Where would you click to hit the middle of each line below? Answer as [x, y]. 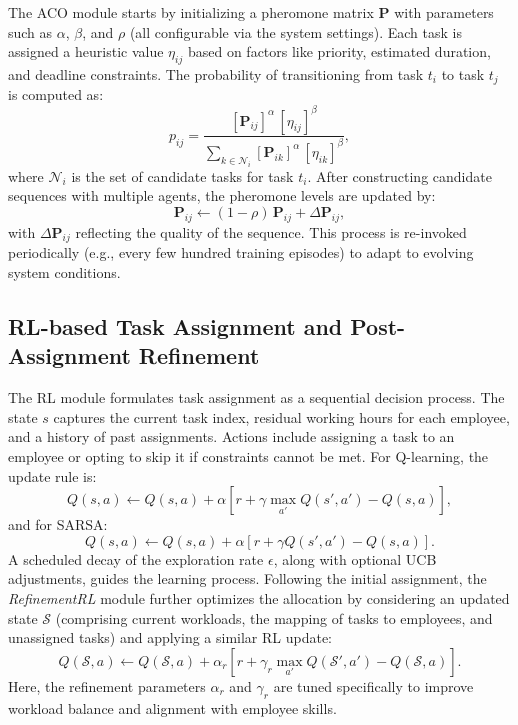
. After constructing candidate [399, 175]
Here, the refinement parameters [107, 685]
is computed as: [56, 94]
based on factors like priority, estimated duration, [339, 51]
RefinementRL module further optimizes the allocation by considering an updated [259, 597]
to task [463, 73]
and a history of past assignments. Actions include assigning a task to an [231, 436]
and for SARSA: [58, 524]
